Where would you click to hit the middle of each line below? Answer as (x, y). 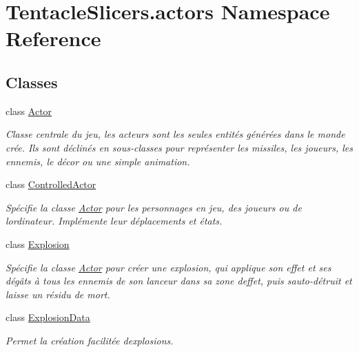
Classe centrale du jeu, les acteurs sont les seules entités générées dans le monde (175, 134)
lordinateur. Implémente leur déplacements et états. (114, 221)
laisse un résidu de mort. (58, 294)
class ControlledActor (51, 184)
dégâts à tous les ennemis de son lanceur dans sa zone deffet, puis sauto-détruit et (179, 281)
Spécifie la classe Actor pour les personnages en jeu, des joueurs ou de (154, 207)
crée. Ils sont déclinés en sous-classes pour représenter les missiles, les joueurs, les (179, 147)
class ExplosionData (48, 317)
